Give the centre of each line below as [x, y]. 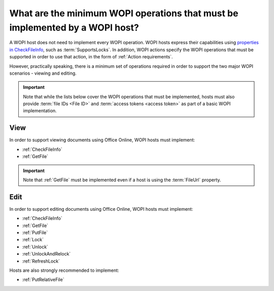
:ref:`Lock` [33, 240]
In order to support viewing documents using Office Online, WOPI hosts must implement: [102, 140]
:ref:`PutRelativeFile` [43, 280]
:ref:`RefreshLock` [41, 261]
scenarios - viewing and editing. [43, 73]
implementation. [40, 111]
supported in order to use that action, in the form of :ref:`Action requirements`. [91, 57]
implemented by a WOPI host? [74, 27]
